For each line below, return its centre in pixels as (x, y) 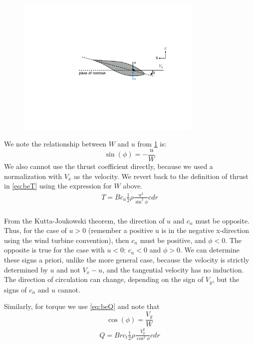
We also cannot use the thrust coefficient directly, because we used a (109, 166)
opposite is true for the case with (54, 250)
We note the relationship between (55, 144)
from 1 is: (152, 144)
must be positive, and (173, 240)
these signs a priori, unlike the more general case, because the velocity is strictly (127, 260)
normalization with (33, 176)
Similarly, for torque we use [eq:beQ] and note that (82, 306)
